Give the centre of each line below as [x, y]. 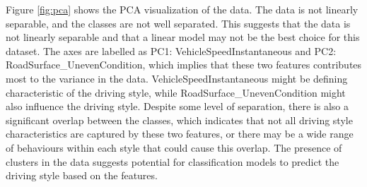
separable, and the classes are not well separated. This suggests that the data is [178, 23]
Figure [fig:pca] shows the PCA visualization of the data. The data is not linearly [182, 9]
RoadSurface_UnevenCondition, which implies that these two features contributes [184, 65]
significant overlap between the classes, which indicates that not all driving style [179, 120]
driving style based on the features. [82, 175]
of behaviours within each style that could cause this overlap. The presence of [174, 147]
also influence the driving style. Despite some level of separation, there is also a [177, 106]
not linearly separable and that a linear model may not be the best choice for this [183, 37]
